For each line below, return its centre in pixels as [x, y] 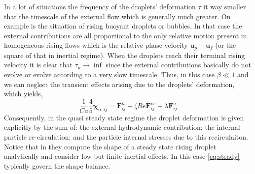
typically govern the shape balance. [57, 165]
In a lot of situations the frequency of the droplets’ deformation [100, 6]
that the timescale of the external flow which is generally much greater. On [117, 16]
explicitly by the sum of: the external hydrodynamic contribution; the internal [122, 127]
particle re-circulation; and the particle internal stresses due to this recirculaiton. [126, 137]
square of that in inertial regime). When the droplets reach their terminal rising [125, 55]
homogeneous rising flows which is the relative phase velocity [96, 45]
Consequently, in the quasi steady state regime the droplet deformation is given [124, 117]
